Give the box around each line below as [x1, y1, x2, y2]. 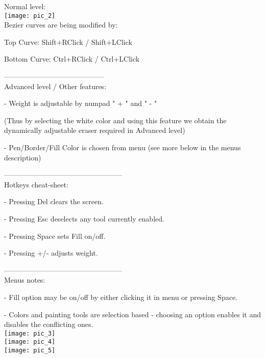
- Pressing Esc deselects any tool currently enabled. [4, 213, 164, 224]
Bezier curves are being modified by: [4, 19, 118, 30]
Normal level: [4, 1, 46, 11]
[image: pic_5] [4, 347, 56, 354]
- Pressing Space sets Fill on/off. [4, 230, 106, 241]
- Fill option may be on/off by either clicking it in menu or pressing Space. [4, 291, 238, 302]
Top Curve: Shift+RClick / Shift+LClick [4, 36, 132, 47]
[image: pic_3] [4, 329, 56, 337]
